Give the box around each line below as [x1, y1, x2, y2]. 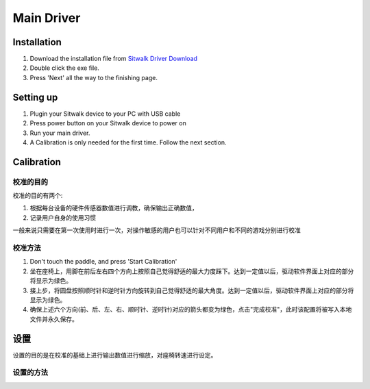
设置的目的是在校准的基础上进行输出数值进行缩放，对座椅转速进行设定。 [12, 351, 217, 359]
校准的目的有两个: [12, 192, 63, 200]
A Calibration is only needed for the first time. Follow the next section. [29, 138, 227, 147]
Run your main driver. [29, 129, 90, 137]
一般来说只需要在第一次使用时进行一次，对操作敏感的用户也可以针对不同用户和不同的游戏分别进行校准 [12, 226, 301, 234]
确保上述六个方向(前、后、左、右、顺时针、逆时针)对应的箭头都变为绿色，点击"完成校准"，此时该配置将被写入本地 [29, 305, 352, 314]
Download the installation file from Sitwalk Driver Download [29, 55, 198, 63]
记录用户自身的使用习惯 [29, 213, 96, 222]
